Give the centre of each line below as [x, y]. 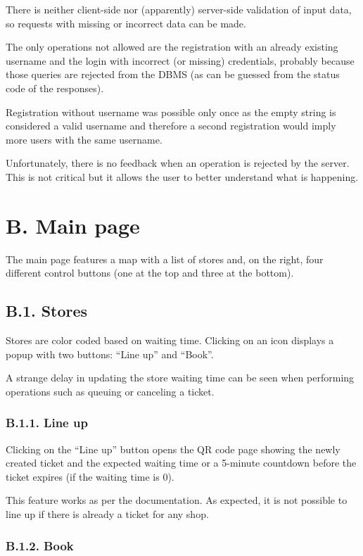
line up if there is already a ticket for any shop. [107, 514]
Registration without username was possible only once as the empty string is [171, 112]
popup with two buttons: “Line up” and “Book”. [110, 354]
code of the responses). [55, 88]
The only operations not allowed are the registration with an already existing [172, 47]
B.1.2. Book [40, 545]
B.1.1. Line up [47, 423]
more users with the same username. [84, 139]
